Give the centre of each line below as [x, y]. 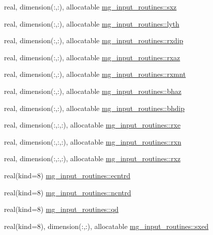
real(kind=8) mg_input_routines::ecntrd [67, 175]
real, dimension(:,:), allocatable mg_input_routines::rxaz [92, 57]
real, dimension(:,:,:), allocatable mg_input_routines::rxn [93, 141]
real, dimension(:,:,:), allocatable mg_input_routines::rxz [92, 158]
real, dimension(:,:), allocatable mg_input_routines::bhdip [94, 108]
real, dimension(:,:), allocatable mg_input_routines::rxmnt [95, 74]
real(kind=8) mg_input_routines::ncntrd [68, 192]
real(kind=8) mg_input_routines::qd [61, 209]
